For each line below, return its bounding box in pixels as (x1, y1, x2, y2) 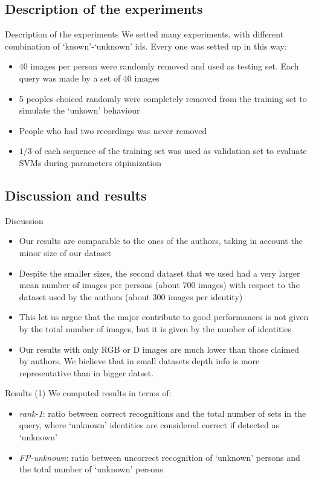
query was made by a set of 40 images (19, 71, 160, 84)
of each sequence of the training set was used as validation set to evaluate (34, 144, 307, 157)
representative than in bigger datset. (19, 366, 154, 379)
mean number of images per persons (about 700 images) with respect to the (19, 278, 300, 291)
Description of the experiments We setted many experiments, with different (5, 28, 284, 40)
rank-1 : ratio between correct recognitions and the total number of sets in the (19, 407, 306, 419)
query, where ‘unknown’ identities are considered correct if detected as (19, 419, 279, 431)
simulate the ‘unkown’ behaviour (19, 104, 140, 117)
